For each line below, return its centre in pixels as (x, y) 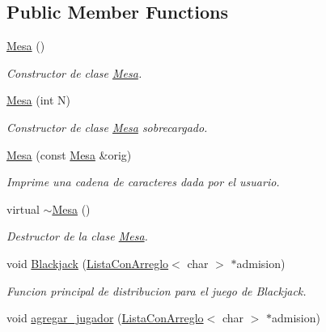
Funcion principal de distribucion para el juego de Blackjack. (157, 290)
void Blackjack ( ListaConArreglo (88, 263)
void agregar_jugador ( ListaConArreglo (105, 318)
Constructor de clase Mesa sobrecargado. (107, 127)
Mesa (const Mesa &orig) (69, 154)
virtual (23, 209)
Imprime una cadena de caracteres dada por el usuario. (143, 182)
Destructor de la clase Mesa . (77, 236)
